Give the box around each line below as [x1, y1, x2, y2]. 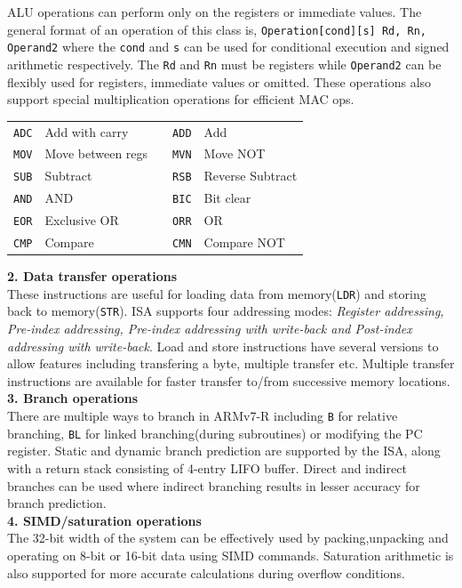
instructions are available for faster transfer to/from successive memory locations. [7, 371, 450, 390]
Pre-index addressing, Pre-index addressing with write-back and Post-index [7, 319, 412, 338]
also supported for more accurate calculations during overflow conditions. [7, 563, 405, 582]
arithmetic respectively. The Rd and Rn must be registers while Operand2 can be [7, 54, 442, 73]
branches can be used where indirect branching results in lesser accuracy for [7, 476, 420, 495]
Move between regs [44, 144, 148, 163]
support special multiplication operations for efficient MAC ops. [7, 90, 354, 109]
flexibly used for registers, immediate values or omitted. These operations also [7, 72, 432, 91]
